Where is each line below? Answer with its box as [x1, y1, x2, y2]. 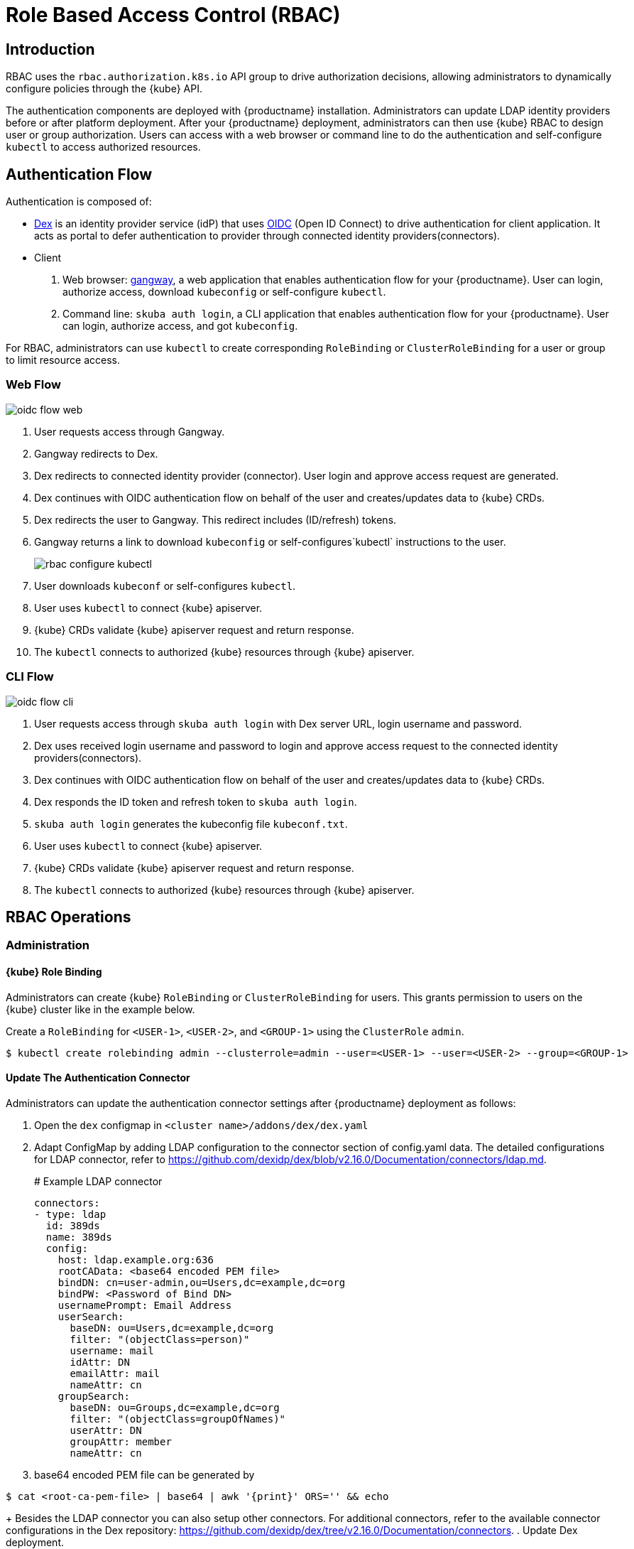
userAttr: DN [70, 1424, 142, 1436]
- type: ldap [34, 1208, 106, 1220]
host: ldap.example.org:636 [58, 1253, 214, 1265]
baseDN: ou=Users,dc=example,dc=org [70, 1322, 274, 1334]
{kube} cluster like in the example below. [6, 1003, 195, 1015]
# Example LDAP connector [34, 1175, 163, 1187]
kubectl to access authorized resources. [6, 141, 201, 153]
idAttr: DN [70, 1356, 130, 1368]
